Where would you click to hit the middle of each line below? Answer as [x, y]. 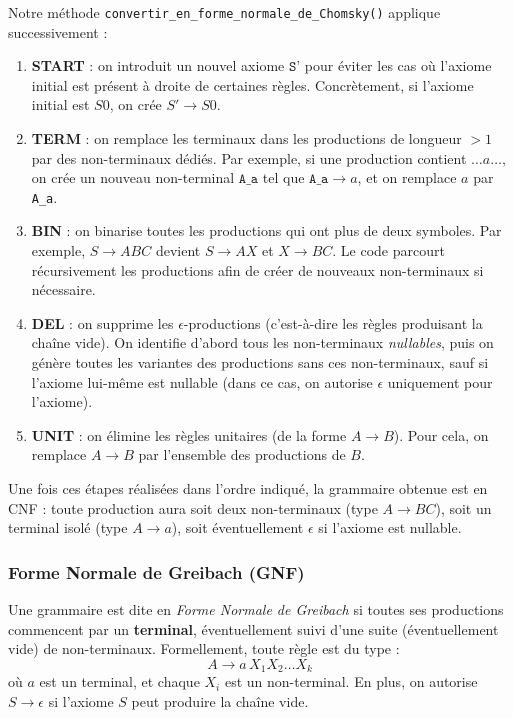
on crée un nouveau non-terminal [133, 177]
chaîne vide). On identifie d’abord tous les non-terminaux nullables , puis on [262, 342]
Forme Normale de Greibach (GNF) [156, 571]
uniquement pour [440, 381]
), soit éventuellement [237, 527]
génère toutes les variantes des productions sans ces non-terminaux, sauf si [260, 362]
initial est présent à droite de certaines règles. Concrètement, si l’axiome [252, 84]
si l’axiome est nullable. [390, 527]
